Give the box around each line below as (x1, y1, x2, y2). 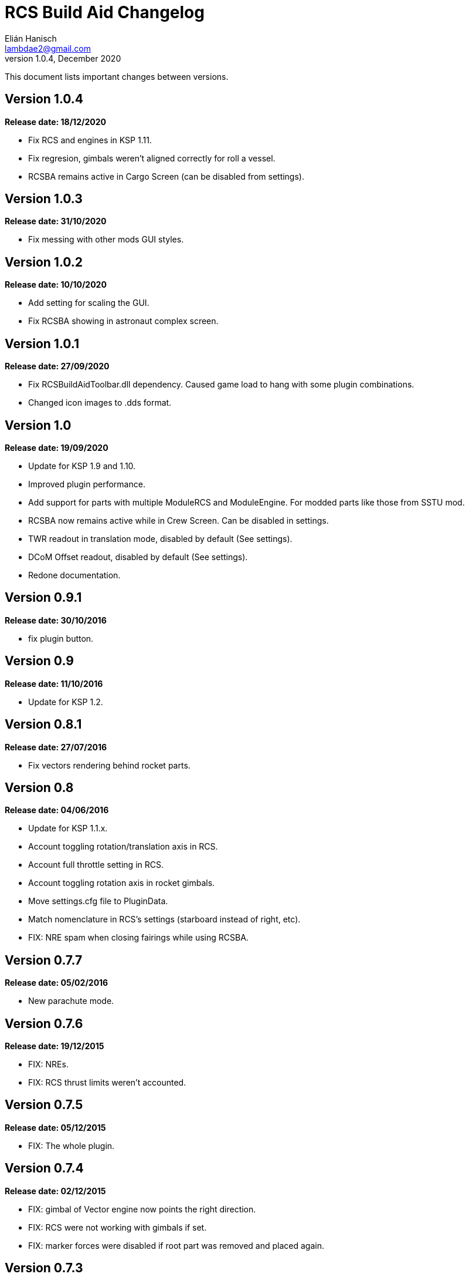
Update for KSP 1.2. (28, 696, 103, 707)
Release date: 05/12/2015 (5, 1122, 106, 1133)
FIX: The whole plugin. (28, 1140, 115, 1151)
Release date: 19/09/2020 (5, 442, 108, 453)
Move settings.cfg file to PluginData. (28, 896, 168, 907)
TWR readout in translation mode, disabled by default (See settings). (28, 533, 293, 544)
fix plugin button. (28, 633, 94, 643)
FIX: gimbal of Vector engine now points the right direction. (28, 1204, 256, 1214)
